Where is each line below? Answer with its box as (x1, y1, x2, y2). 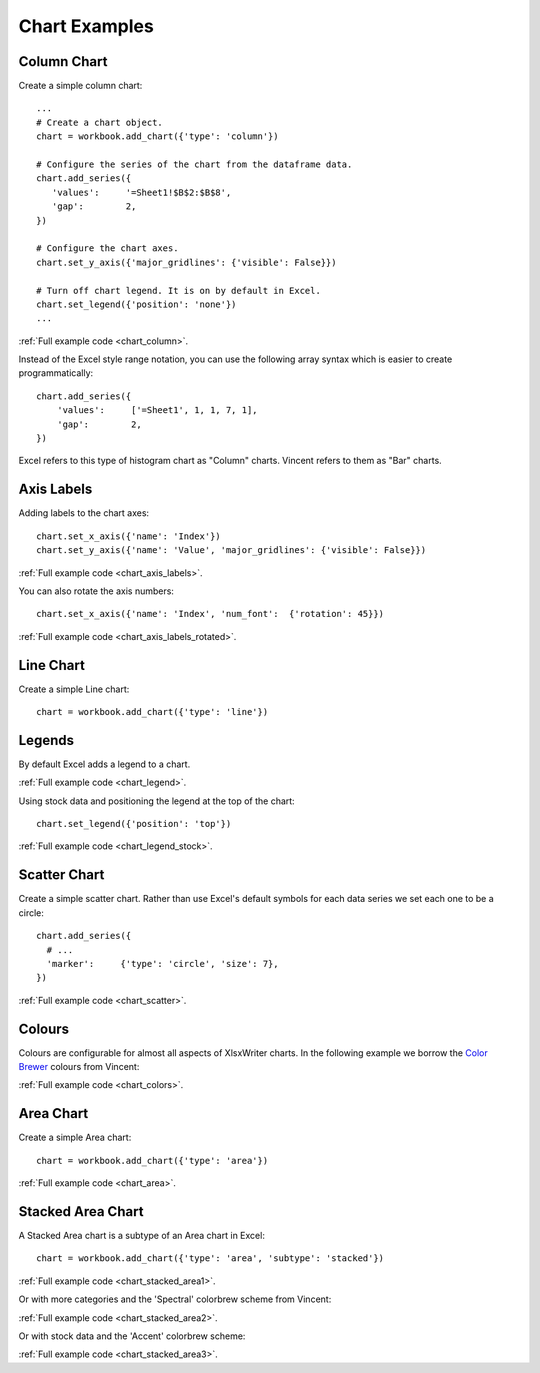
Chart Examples (18, 15, 154, 37)
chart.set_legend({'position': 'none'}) (36, 298, 237, 310)
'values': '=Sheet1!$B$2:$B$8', (51, 186, 232, 198)
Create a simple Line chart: (18, 683, 130, 695)
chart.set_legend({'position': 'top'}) (36, 818, 232, 830)
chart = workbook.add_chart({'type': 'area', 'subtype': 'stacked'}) (36, 1253, 385, 1264)
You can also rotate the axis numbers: (18, 585, 175, 597)
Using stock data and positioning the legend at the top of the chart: (18, 795, 295, 807)
